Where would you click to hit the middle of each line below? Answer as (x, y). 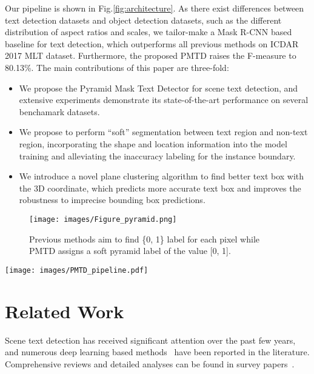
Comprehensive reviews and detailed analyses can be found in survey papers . (150, 363)
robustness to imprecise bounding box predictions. (112, 200)
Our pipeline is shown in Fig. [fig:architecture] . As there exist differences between (155, 8)
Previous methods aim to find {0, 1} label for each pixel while (144, 239)
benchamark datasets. (59, 111)
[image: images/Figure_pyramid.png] (103, 219)
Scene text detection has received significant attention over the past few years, (150, 340)
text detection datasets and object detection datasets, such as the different (143, 20)
